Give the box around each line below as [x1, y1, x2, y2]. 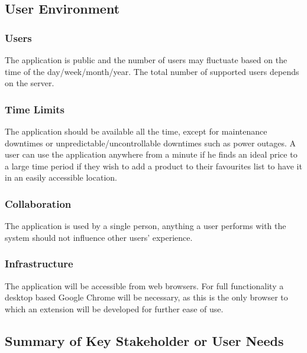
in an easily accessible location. [5, 171, 117, 184]
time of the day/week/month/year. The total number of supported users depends [5, 65, 299, 77]
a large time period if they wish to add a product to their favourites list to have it [5, 159, 302, 172]
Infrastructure [5, 256, 73, 271]
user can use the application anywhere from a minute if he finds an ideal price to [5, 148, 298, 161]
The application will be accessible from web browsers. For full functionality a [5, 279, 284, 292]
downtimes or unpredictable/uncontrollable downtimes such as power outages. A [5, 136, 296, 149]
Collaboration [5, 196, 72, 211]
